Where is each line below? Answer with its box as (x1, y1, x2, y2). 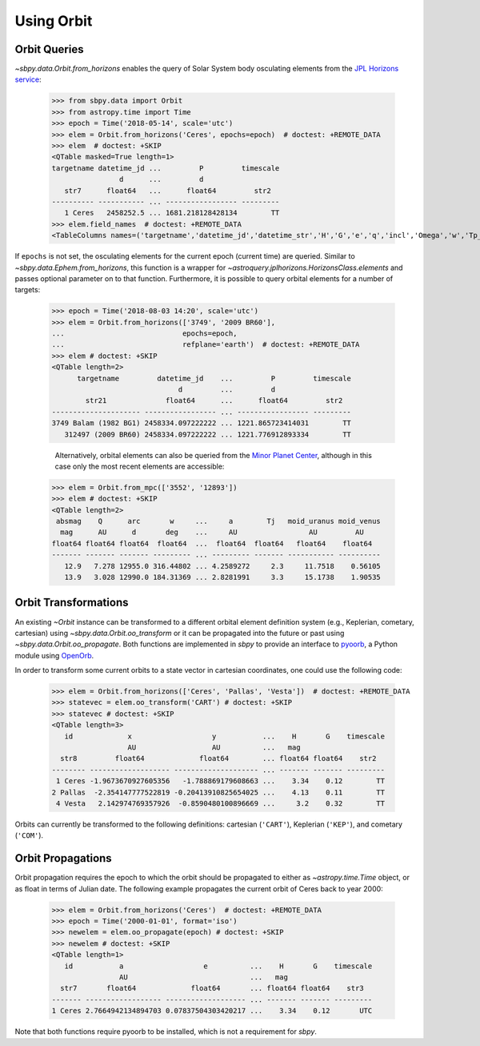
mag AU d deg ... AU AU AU (60, 528, 364, 537)
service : (14, 74, 42, 84)
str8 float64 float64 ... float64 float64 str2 (60, 754, 377, 763)
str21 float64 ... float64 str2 (85, 396, 343, 405)
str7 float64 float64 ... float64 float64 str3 (60, 984, 364, 993)
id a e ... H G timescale (64, 961, 373, 971)
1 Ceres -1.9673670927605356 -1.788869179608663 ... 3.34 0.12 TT (56, 777, 386, 786)
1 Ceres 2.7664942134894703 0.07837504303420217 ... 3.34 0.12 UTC (51, 1006, 373, 1016)
